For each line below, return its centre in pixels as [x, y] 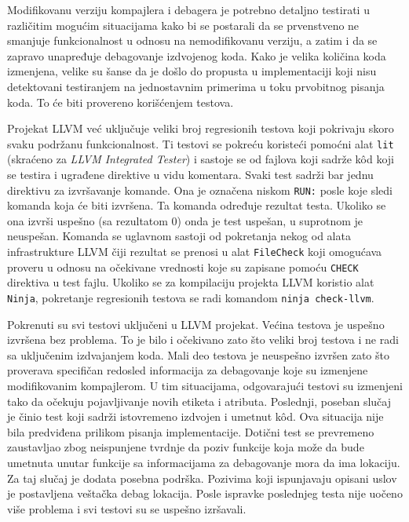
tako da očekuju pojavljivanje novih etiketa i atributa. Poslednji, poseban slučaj [199, 401]
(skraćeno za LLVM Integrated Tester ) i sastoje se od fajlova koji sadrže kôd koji [201, 159]
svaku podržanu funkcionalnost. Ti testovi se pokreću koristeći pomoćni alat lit [201, 143]
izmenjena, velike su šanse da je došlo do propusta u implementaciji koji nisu [192, 71]
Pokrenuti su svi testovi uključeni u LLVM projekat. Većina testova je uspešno [196, 324]
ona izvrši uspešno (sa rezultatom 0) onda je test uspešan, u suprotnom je [185, 220]
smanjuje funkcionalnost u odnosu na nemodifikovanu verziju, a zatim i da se [192, 40]
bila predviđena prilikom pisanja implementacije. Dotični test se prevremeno [191, 431]
